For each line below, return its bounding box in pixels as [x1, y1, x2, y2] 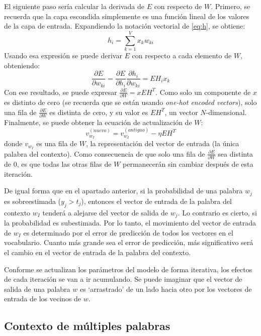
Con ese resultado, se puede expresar [4, 86, 117, 97]
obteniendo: [4, 60, 40, 70]
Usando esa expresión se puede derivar [4, 50, 122, 60]
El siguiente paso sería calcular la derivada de [4, 1, 144, 11]
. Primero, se [211, 1, 250, 11]
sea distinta [218, 148, 253, 159]
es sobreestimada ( [4, 195, 61, 206]
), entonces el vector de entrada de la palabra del [81, 195, 232, 206]
